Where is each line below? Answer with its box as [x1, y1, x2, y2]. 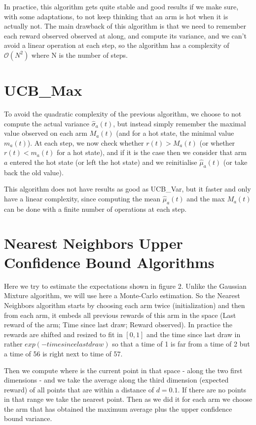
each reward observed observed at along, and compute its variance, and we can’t [4, 30, 247, 40]
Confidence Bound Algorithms [4, 252, 215, 272]
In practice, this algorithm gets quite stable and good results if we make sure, [4, 1, 239, 11]
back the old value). [4, 167, 64, 177]
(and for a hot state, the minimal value [116, 128, 234, 138]
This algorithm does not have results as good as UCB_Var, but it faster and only [4, 184, 251, 194]
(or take [223, 157, 248, 167]
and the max [186, 193, 225, 204]
